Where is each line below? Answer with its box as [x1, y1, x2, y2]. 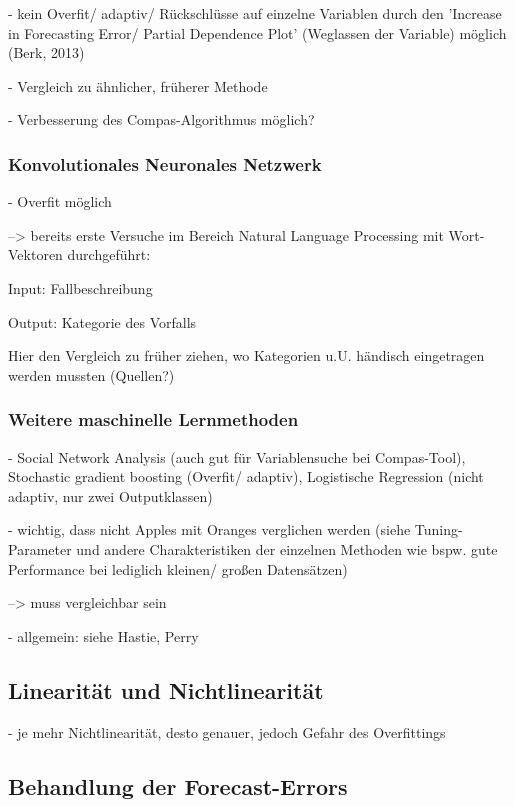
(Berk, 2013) [8, 42, 85, 63]
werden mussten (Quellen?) [8, 364, 175, 385]
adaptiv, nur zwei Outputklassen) [8, 485, 213, 506]
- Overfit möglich [8, 191, 112, 212]
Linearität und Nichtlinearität [8, 674, 324, 705]
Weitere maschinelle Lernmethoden [8, 407, 299, 432]
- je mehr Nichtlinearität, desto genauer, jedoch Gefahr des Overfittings [8, 721, 446, 742]
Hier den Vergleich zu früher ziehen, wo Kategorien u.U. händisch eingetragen [8, 345, 485, 366]
